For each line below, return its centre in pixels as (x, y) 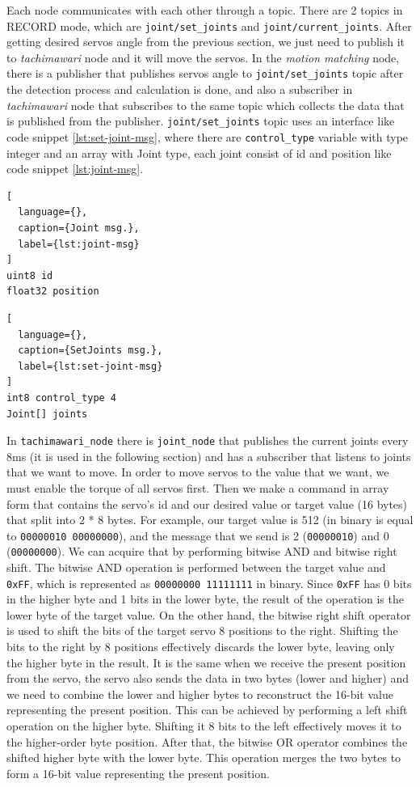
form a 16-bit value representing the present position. (138, 773)
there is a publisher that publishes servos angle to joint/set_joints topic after (205, 73)
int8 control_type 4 (62, 398)
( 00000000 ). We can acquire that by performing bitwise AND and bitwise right (202, 551)
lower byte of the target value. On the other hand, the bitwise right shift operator (209, 614)
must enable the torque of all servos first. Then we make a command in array (198, 487)
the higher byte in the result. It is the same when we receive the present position (206, 662)
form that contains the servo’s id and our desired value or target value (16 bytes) (207, 504)
